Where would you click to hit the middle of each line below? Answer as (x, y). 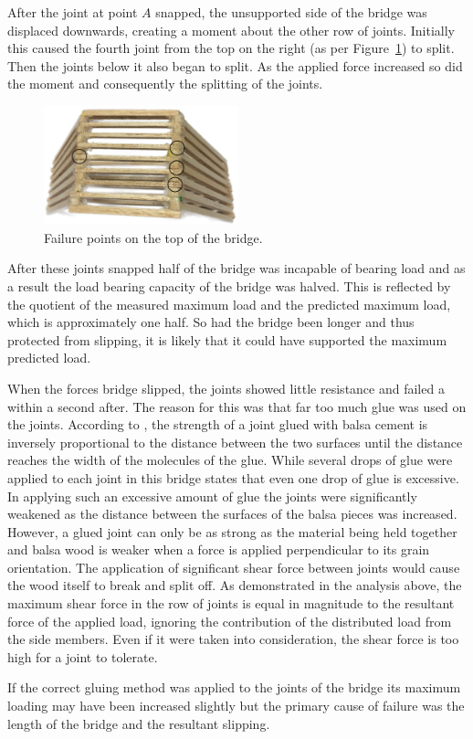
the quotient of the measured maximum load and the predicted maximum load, (229, 304)
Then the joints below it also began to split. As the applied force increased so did (235, 65)
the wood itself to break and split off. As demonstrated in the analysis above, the (235, 585)
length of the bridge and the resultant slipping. (139, 723)
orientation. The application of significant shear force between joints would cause (234, 567)
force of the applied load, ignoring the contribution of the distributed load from (230, 621)
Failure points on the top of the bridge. (153, 237)
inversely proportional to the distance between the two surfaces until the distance (235, 442)
